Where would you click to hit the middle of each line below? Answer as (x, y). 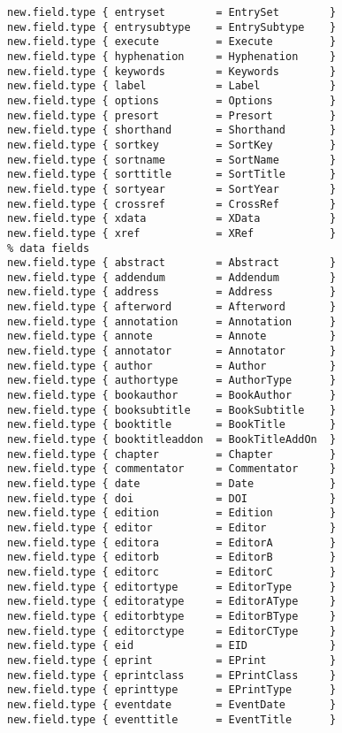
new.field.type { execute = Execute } (172, 42)
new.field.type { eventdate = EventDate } (172, 704)
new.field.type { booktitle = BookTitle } (172, 425)
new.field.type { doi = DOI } (172, 498)
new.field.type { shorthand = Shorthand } (172, 130)
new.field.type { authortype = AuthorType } (172, 381)
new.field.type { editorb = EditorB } (172, 557)
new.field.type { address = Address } (172, 292)
